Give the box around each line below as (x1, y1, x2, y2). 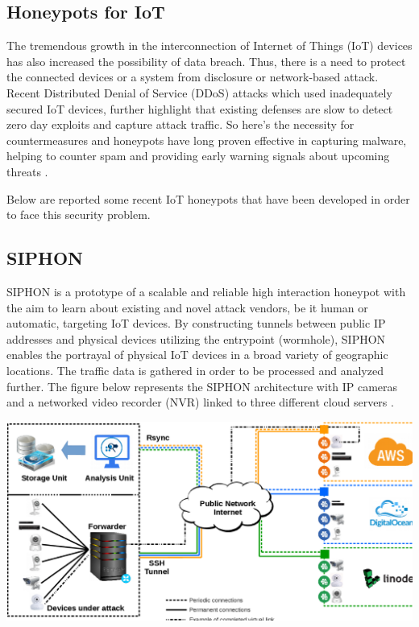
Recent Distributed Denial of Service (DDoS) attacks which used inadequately (6, 84, 392, 101)
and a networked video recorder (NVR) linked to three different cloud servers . (6, 394, 394, 410)
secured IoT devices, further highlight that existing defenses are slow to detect (6, 100, 393, 117)
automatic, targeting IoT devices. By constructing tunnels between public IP (6, 315, 386, 332)
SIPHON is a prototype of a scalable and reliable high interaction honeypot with (6, 283, 406, 299)
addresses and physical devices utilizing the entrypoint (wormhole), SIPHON (6, 330, 386, 347)
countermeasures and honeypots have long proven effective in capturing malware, (6, 131, 407, 148)
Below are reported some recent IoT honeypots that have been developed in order (6, 190, 410, 207)
